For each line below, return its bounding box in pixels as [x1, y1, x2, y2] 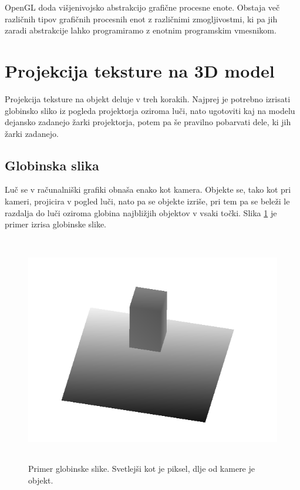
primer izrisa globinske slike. [5, 218, 107, 230]
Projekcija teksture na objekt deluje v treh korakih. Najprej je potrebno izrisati [5, 92, 291, 105]
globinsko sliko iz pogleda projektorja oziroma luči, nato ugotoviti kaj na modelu [5, 104, 295, 116]
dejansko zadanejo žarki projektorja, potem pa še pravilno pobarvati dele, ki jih [5, 116, 291, 128]
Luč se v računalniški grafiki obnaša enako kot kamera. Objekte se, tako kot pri [5, 183, 291, 196]
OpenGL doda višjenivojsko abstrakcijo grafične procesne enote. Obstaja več [5, 1, 280, 13]
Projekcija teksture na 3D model [5, 58, 275, 82]
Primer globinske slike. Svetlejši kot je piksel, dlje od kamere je [28, 462, 255, 475]
